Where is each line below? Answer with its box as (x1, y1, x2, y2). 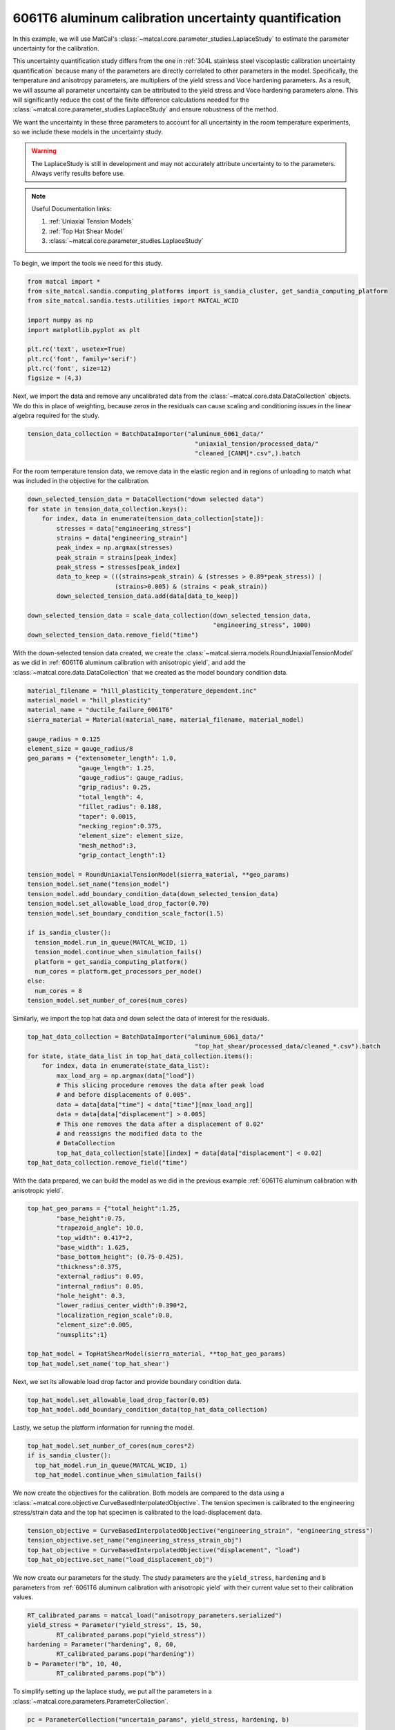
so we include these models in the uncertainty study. (12, 128, 164, 136)
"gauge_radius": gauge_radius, (78, 774, 184, 782)
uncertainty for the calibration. (12, 44, 99, 52)
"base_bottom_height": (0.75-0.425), (56, 1253, 184, 1261)
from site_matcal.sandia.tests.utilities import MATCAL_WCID (27, 297, 239, 304)
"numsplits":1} (56, 1331, 108, 1338)
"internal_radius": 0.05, (56, 1282, 144, 1290)
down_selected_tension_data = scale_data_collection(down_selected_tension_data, (27, 612, 312, 619)
